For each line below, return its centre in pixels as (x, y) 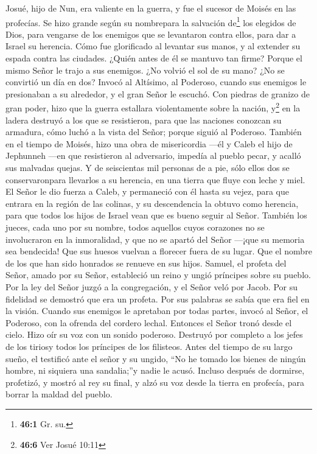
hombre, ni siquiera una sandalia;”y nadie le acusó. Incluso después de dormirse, (155, 370)
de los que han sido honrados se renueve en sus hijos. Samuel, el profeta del (146, 263)
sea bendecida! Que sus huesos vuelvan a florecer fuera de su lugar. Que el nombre (159, 251)
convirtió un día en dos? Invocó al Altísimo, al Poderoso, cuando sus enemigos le (156, 82)
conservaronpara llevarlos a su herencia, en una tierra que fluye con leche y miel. (155, 179)
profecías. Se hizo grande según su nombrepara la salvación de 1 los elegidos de (151, 21)
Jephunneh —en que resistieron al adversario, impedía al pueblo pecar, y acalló (153, 155)
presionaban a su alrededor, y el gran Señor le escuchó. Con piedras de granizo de (158, 93)
